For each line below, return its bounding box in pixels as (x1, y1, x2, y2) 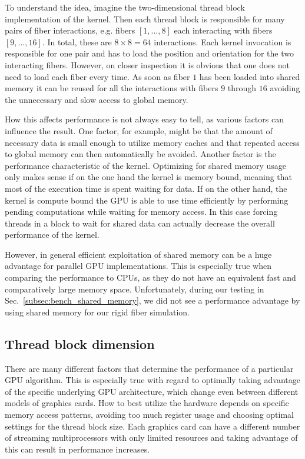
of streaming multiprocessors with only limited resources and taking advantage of (5, 431, 298, 444)
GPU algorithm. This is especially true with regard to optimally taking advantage (5, 374, 300, 386)
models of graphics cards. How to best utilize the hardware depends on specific (5, 397, 289, 409)
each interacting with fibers (174, 24, 273, 36)
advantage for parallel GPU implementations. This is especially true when (5, 260, 271, 272)
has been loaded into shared (199, 70, 300, 82)
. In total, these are (42, 35, 112, 48)
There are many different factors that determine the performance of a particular (5, 362, 294, 374)
